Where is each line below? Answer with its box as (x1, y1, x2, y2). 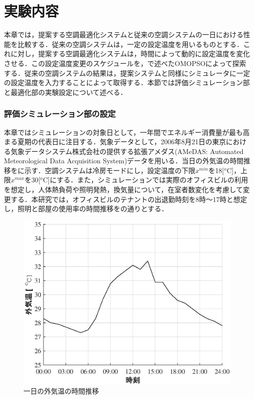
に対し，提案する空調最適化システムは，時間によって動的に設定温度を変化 (10, 48, 250, 59)
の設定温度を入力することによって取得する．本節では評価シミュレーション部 (4, 77, 250, 88)
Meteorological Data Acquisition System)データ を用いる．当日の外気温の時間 (4, 155, 244, 166)
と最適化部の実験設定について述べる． (4, 87, 127, 97)
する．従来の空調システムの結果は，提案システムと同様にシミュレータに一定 (4, 67, 250, 78)
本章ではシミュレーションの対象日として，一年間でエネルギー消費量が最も (4, 127, 243, 137)
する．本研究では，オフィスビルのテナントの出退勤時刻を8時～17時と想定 (10, 194, 247, 204)
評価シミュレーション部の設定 (4, 108, 116, 120)
